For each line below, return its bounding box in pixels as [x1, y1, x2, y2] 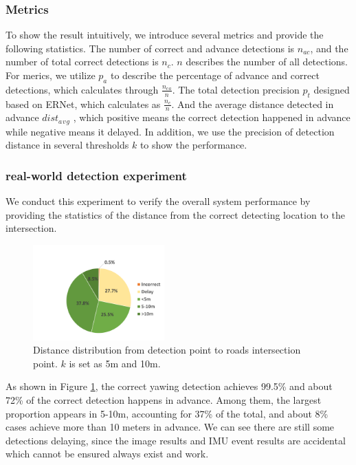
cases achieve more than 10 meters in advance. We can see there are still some [5, 420, 335, 434]
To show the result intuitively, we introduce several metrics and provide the [5, 28, 324, 42]
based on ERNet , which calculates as [5, 96, 161, 111]
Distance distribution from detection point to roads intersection [33, 343, 301, 357]
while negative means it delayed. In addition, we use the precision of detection [5, 124, 335, 138]
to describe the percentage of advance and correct [110, 68, 320, 82]
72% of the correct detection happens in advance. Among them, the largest [5, 393, 322, 407]
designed [313, 82, 350, 96]
